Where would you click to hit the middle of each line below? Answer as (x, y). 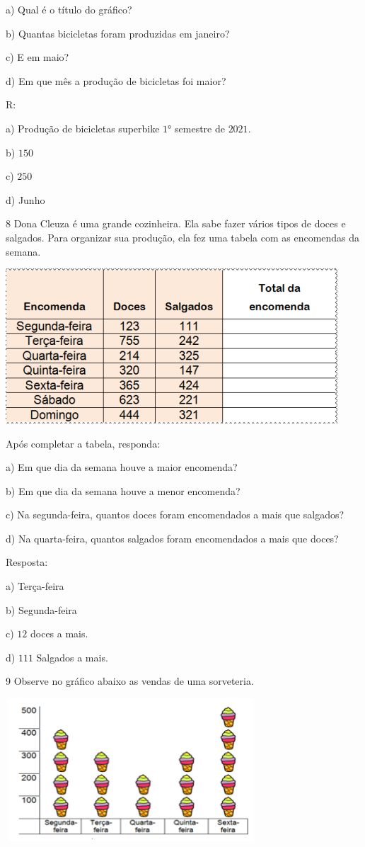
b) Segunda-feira (41, 609)
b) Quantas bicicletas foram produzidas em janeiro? (118, 33)
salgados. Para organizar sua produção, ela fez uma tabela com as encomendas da (183, 237)
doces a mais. (59, 633)
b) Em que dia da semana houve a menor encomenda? (123, 490)
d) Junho (25, 199)
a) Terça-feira (35, 586)
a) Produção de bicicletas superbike (83, 128)
